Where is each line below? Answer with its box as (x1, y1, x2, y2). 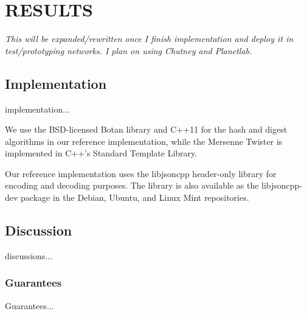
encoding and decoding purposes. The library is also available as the (5, 179, 259, 192)
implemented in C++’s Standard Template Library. (5, 147, 198, 159)
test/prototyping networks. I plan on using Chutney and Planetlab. (5, 44, 252, 57)
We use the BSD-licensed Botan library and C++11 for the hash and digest (5, 123, 288, 136)
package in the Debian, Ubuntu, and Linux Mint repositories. (21, 191, 249, 204)
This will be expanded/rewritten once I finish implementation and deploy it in (5, 32, 294, 45)
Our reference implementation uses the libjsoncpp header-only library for (5, 167, 277, 180)
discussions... (5, 249, 53, 262)
